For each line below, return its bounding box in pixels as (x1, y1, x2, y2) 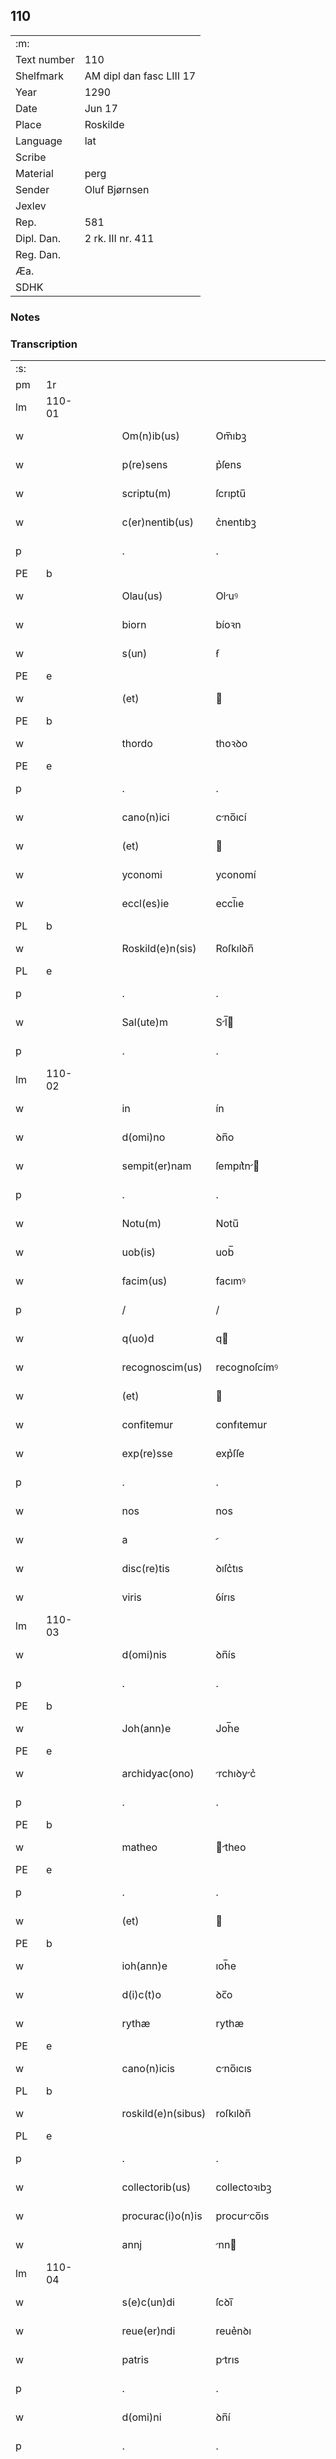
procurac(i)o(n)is (121, 2209, 203, 2223)
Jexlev (15, 199, 47, 213)
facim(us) (121, 1274, 168, 1288)
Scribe (15, 150, 47, 164)
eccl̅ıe (215, 897, 245, 911)
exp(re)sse (121, 1447, 173, 1461)
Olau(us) (121, 589, 163, 603)
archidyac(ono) (121, 1767, 195, 1781)
